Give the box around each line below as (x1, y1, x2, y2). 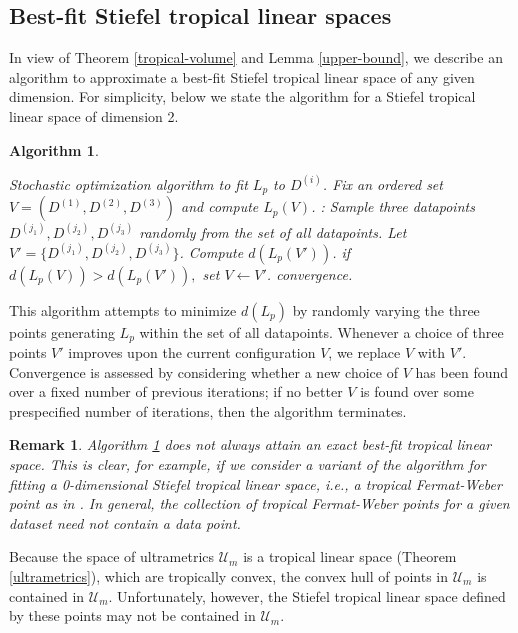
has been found (415, 361, 509, 382)
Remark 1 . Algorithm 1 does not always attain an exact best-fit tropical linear (9, 434, 492, 455)
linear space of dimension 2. (9, 105, 179, 126)
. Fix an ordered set (322, 173, 443, 194)
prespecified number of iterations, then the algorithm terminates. (9, 400, 407, 421)
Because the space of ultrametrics (9, 546, 215, 567)
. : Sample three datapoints (311, 196, 475, 217)
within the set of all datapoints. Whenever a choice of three (139, 321, 504, 342)
